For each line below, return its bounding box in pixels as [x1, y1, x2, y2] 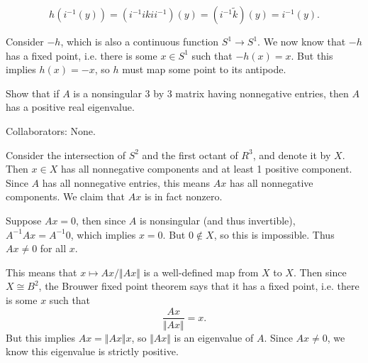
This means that [6, 264, 77, 279]
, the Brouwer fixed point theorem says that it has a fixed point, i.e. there [38, 278, 359, 293]
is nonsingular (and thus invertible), [139, 212, 296, 227]
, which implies [70, 227, 136, 242]
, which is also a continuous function [60, 34, 219, 48]
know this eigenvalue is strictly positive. [6, 344, 179, 359]
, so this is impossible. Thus [213, 227, 335, 242]
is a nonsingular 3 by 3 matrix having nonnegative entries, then [73, 85, 349, 100]
